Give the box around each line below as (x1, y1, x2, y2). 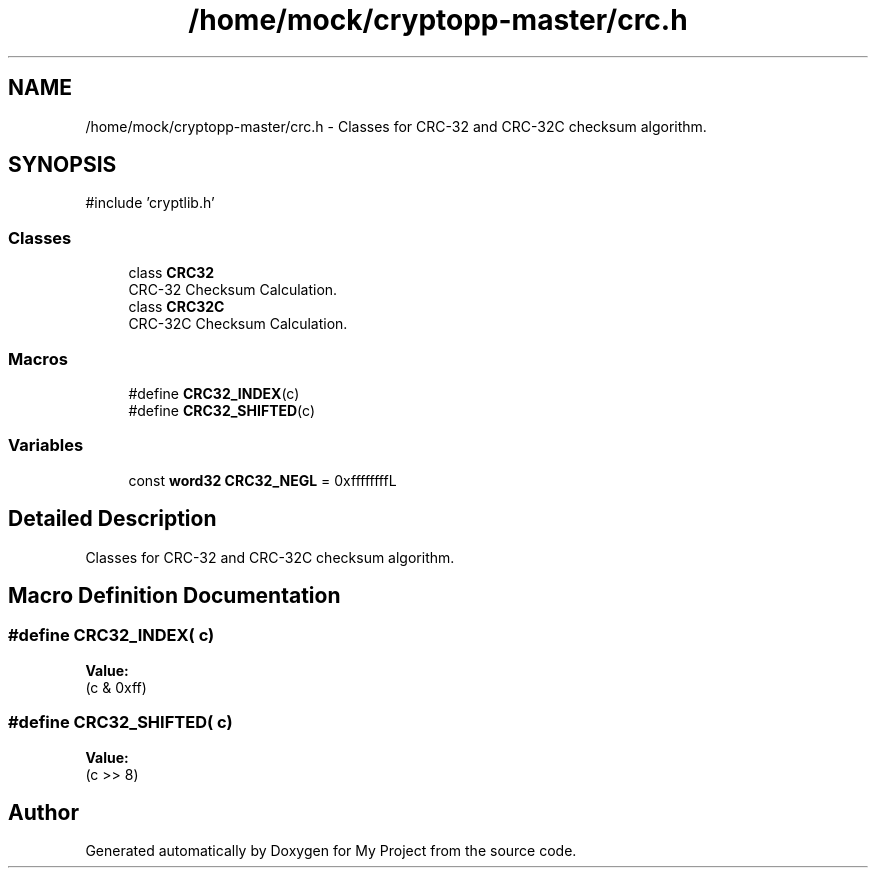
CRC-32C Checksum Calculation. (128, 315, 348, 333)
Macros (8, 348, 68, 369)
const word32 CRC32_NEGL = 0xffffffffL (128, 471, 397, 489)
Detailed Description (8, 506, 217, 532)
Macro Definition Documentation (8, 582, 341, 608)
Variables (8, 435, 84, 456)
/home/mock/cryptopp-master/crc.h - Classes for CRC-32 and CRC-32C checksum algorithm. (85, 117, 707, 135)
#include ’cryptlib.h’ (85, 194, 215, 212)
